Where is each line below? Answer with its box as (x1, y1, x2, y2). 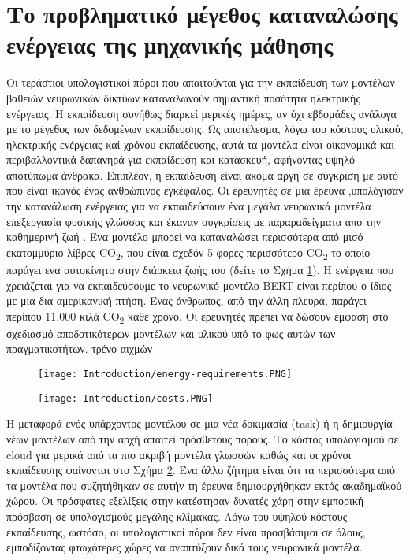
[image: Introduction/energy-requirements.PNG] (38, 369, 293, 380)
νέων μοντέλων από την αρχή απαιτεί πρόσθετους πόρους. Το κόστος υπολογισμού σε (6, 430, 399, 447)
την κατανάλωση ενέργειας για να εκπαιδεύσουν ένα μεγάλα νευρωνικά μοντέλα (6, 198, 371, 214)
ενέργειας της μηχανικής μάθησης (6, 28, 334, 61)
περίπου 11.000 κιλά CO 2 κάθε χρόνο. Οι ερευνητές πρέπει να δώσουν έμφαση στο (6, 307, 389, 326)
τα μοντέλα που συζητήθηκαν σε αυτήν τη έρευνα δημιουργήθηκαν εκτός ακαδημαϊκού (6, 477, 402, 493)
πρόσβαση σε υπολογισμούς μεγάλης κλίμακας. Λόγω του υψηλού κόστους (6, 507, 348, 524)
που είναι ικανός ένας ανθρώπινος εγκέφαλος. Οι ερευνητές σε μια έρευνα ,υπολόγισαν (6, 182, 404, 198)
